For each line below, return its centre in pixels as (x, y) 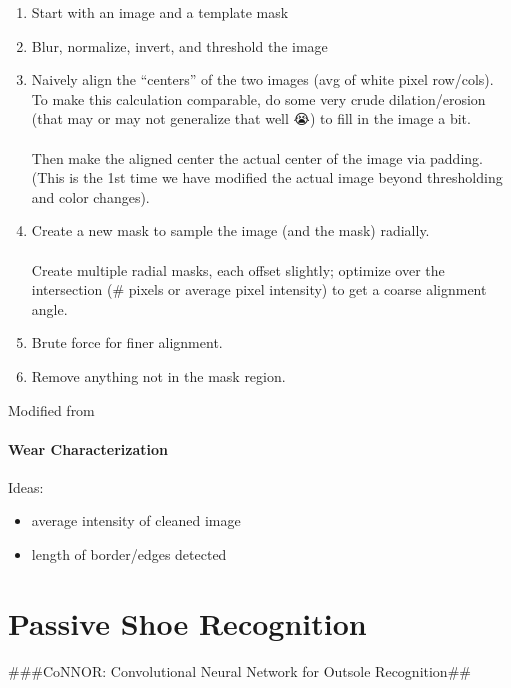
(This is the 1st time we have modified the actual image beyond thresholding (267, 177)
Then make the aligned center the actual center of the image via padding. (257, 157)
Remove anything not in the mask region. (158, 375)
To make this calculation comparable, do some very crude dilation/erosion (258, 98)
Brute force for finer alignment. (127, 342)
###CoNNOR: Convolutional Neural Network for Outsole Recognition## (239, 670)
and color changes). (90, 196)
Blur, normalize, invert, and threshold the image (179, 45)
